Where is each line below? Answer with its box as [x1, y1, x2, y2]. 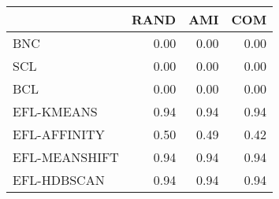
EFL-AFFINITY [13, 125, 105, 143]
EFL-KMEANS [13, 102, 98, 120]
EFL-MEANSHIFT [13, 148, 119, 166]
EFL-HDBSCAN [13, 171, 105, 189]
